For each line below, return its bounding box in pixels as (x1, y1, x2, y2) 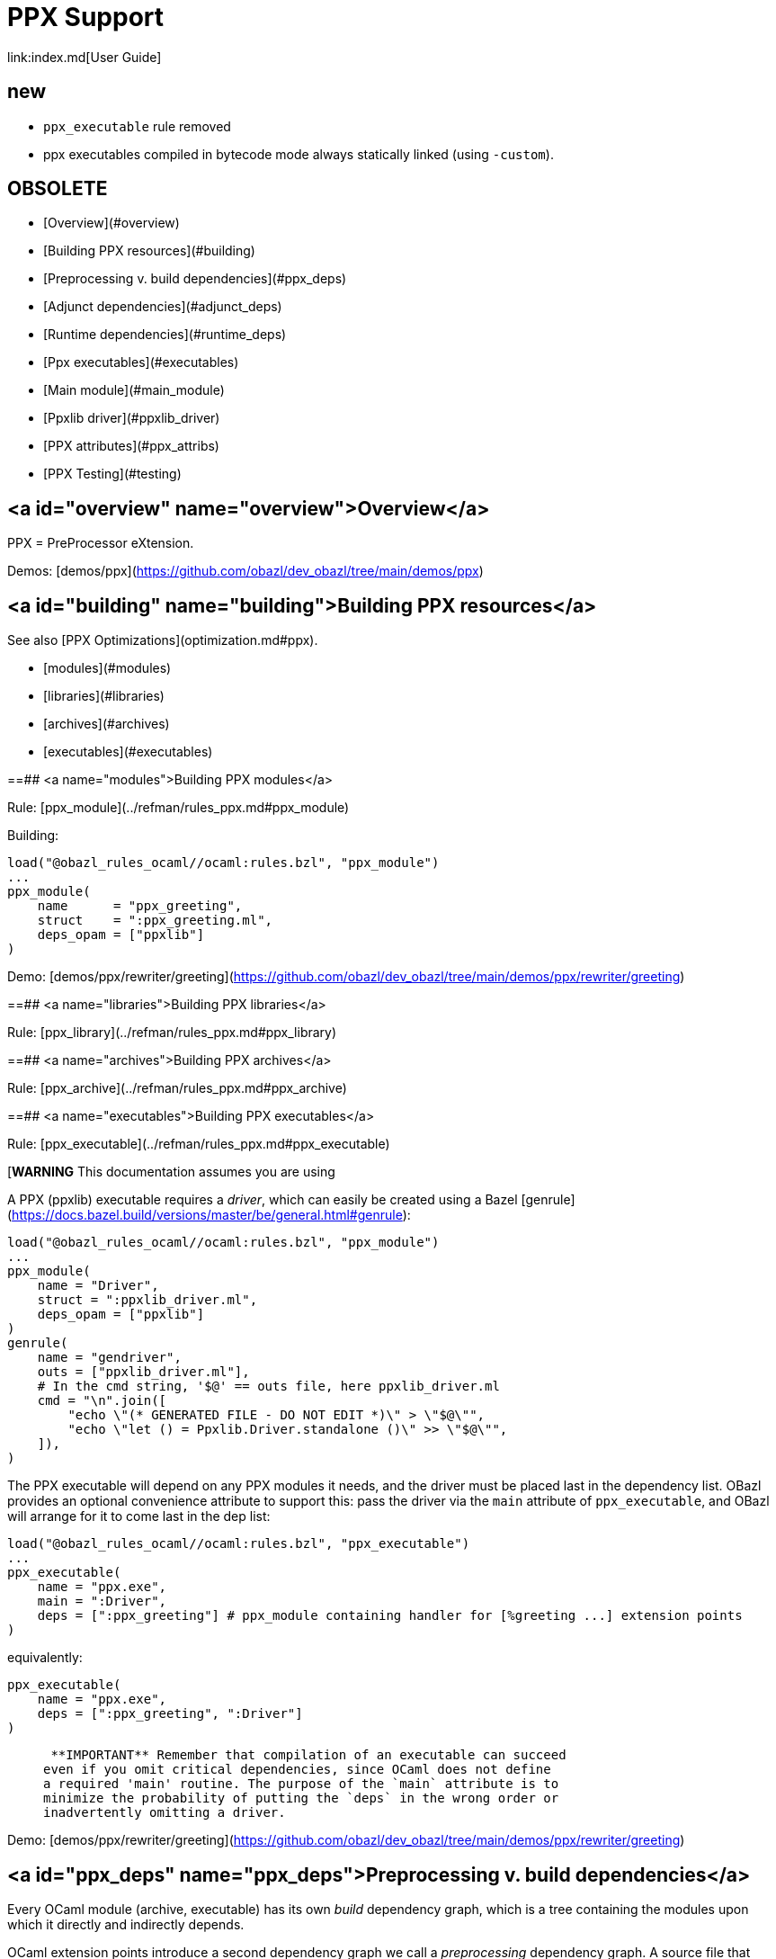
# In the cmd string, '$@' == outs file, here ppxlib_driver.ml (37, 1379, 500, 1394)
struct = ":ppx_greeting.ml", (37, 913, 273, 928)
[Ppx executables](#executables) (43, 354, 239, 371)
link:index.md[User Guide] (7, 49, 162, 65)
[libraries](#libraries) (43, 688, 165, 704)
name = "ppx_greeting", (37, 899, 243, 914)
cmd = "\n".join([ (37, 1393, 167, 1409)
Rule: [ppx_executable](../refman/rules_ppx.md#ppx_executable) (7, 1136, 390, 1152)
